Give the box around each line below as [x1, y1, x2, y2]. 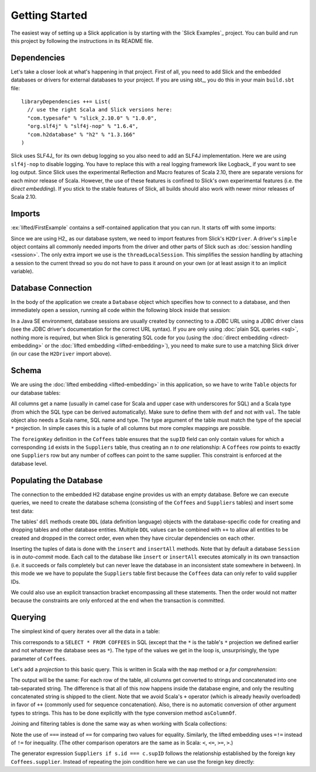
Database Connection [11, 283, 92, 293]
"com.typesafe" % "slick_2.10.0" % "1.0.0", [27, 114, 157, 121]
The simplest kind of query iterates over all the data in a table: [11, 628, 160, 635]
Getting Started [11, 9, 88, 22]
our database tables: [11, 389, 61, 396]
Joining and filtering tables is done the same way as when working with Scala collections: [11, 720, 228, 727]
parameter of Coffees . [11, 655, 67, 662]
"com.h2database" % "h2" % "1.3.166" [27, 131, 136, 138]
